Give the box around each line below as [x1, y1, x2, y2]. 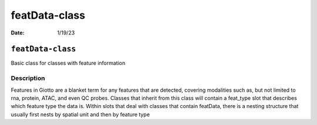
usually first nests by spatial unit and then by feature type [11, 111, 150, 118]
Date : [11, 29, 25, 36]
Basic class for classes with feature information [11, 60, 126, 67]
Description [11, 74, 45, 82]
